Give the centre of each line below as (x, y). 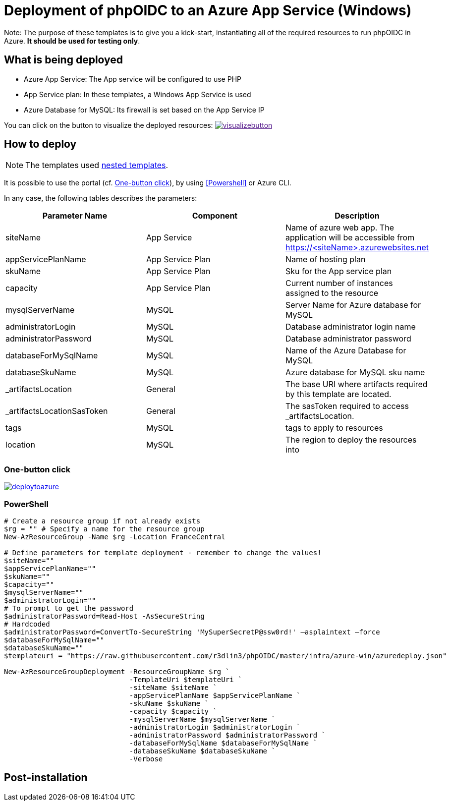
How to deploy (40, 144)
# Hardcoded (27, 624)
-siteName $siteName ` (173, 687)
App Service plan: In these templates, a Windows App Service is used (138, 94)
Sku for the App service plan (338, 271)
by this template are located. (338, 394)
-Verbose (146, 759)
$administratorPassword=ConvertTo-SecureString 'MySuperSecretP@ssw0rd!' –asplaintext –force (192, 632)
